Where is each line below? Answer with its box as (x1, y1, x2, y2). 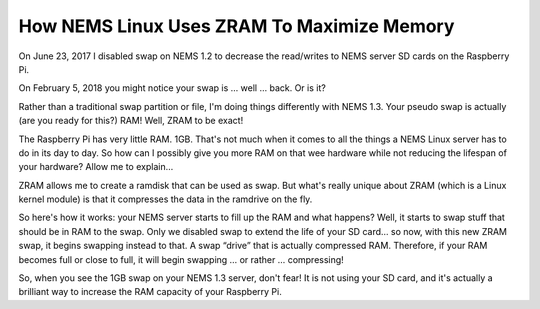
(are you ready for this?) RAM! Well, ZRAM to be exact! (18, 115, 244, 127)
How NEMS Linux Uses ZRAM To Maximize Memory (18, 15, 455, 37)
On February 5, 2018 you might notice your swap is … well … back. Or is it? (18, 82, 327, 94)
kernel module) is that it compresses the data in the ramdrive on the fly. (18, 193, 313, 205)
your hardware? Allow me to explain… (18, 161, 174, 173)
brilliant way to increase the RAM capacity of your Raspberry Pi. (18, 286, 282, 298)
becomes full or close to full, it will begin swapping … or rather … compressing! (18, 253, 344, 265)
